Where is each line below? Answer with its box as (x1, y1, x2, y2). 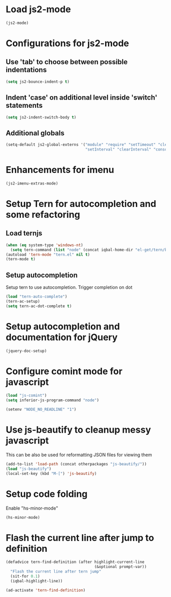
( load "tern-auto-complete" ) (6, 294, 67, 300)
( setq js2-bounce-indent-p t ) (6, 79, 70, 84)
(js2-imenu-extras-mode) (6, 181, 58, 186)
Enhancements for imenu (6, 164, 115, 176)
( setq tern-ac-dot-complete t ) (6, 304, 72, 309)
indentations (6, 66, 47, 74)
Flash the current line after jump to (6, 532, 154, 544)
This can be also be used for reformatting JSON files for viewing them (6, 452, 152, 458)
